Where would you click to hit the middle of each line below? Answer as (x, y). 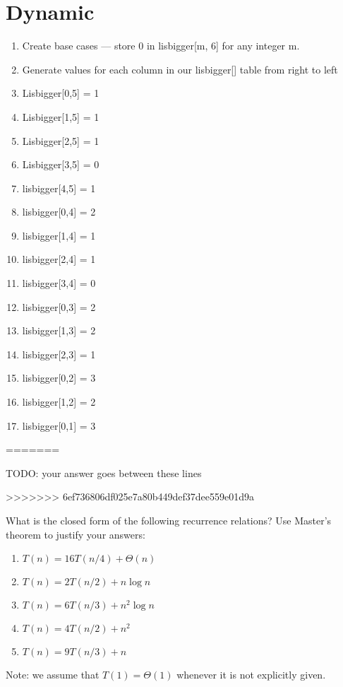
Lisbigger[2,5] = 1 (61, 140)
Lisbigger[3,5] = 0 (61, 164)
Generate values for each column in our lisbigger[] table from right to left (180, 69)
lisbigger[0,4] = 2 (59, 212)
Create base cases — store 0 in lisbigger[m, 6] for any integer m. (161, 46)
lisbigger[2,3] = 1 (59, 354)
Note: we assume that (53, 675)
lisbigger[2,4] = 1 (59, 259)
